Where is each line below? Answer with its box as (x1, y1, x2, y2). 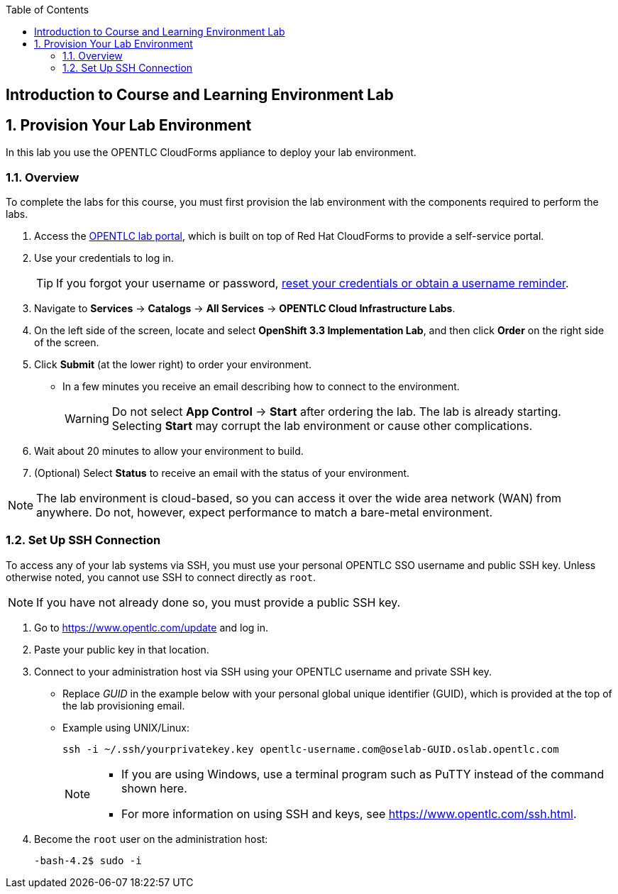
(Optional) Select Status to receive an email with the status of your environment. (34, 467, 410, 480)
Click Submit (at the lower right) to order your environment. (34, 358, 311, 371)
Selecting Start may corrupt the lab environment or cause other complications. (111, 419, 533, 434)
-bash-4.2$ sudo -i (34, 854, 142, 866)
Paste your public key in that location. (34, 643, 209, 656)
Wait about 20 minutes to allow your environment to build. (34, 445, 304, 458)
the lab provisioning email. (62, 699, 185, 712)
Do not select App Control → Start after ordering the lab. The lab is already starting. (111, 404, 561, 419)
